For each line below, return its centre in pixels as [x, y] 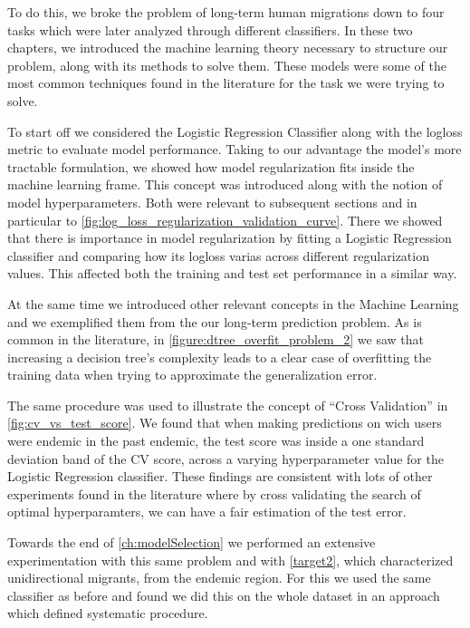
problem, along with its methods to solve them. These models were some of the [227, 65]
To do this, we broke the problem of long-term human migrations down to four [226, 12]
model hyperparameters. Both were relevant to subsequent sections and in [212, 202]
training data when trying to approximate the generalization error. [192, 375]
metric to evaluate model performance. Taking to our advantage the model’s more [235, 149]
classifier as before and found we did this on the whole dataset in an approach [224, 595]
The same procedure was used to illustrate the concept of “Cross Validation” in [228, 405]
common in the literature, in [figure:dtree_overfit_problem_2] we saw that [216, 339]
